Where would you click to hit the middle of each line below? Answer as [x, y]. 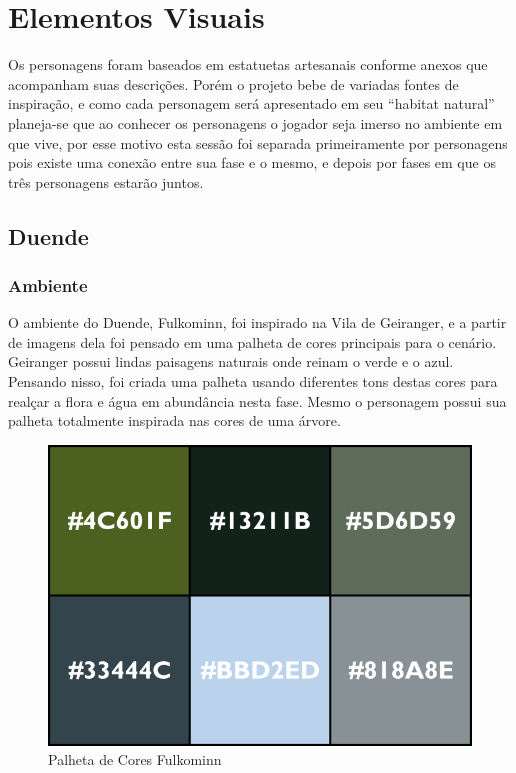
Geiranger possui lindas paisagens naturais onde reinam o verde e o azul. [231, 361]
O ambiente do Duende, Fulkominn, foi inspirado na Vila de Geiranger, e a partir [257, 322]
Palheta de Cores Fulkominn [135, 759]
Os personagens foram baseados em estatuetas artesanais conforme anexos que [248, 64]
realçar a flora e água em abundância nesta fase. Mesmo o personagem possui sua [257, 400]
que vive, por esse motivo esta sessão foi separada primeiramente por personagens [258, 142]
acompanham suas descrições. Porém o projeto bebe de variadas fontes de [233, 83]
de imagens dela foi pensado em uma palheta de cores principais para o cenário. [252, 341]
